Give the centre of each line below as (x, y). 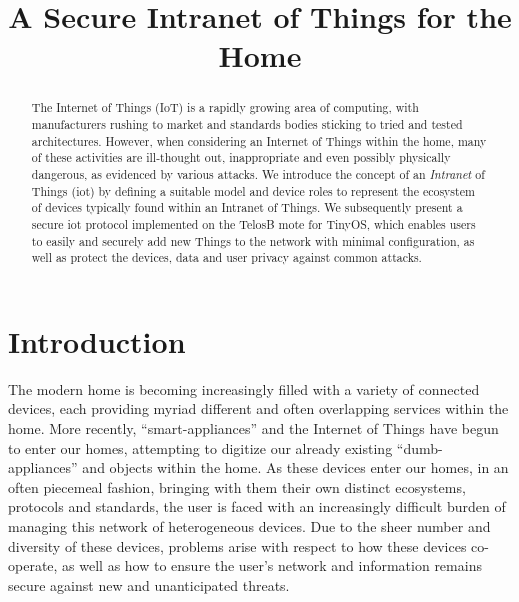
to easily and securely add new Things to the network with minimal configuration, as (253, 240)
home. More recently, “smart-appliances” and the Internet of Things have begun (253, 428)
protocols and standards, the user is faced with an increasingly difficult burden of (257, 506)
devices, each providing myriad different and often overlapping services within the (258, 408)
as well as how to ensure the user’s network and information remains (272, 565)
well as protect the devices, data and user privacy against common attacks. (226, 257)
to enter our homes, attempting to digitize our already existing (200, 447)
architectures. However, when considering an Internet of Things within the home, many (259, 140)
